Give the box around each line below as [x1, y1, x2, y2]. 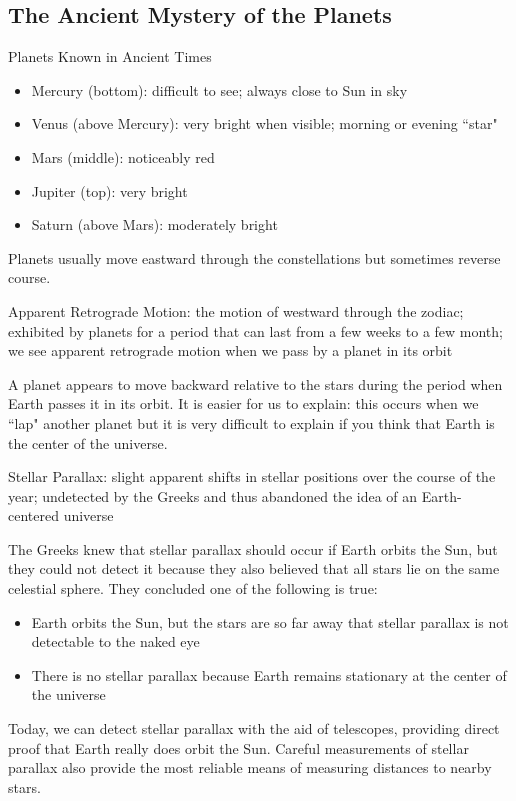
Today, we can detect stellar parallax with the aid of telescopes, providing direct [8, 718, 500, 739]
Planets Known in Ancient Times [8, 46, 212, 67]
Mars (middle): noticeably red [31, 146, 215, 167]
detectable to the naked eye [31, 631, 200, 652]
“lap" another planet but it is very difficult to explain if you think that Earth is [8, 412, 495, 433]
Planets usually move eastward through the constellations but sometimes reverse [8, 247, 501, 268]
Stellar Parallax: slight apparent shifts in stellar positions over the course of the [8, 466, 496, 487]
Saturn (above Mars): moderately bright [31, 214, 278, 235]
